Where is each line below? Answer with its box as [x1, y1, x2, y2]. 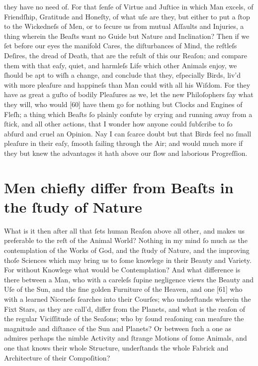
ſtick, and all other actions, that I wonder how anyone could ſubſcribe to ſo [4, 119, 233, 129]
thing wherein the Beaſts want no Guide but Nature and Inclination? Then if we [4, 30, 250, 41]
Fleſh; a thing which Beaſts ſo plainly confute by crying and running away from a [4, 109, 253, 119]
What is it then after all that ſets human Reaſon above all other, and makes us [4, 225, 245, 236]
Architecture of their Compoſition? [4, 352, 110, 363]
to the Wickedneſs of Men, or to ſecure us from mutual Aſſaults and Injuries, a [4, 21, 244, 31]
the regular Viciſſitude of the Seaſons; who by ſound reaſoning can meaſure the [4, 313, 244, 324]
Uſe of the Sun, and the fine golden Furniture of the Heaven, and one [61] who [4, 284, 243, 294]
